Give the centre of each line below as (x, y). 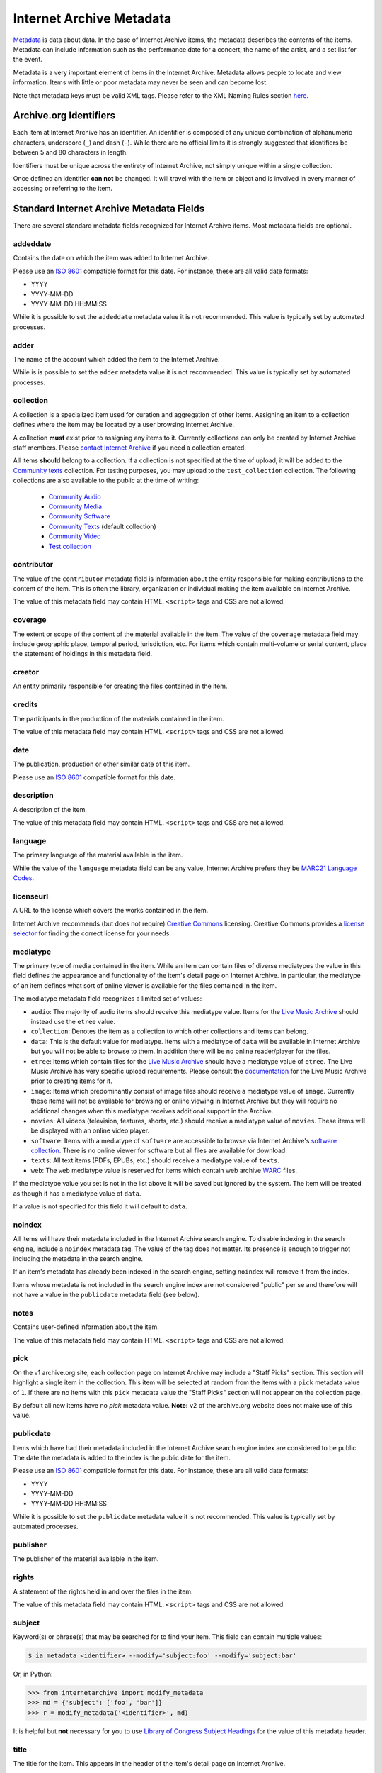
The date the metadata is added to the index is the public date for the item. (122, 1457)
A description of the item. (50, 809)
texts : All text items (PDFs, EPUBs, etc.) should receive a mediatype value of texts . (155, 1160)
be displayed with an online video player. (90, 1130)
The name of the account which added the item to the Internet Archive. (116, 359)
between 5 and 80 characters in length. (70, 152)
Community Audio (75, 496)
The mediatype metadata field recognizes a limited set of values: (108, 999)
